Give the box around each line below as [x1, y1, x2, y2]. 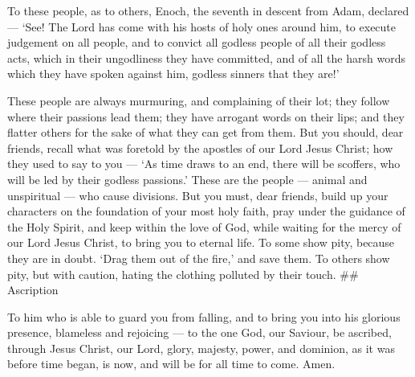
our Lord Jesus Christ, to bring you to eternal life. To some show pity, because [7, 234, 395, 251]
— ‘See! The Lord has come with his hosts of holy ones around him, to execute [7, 18, 397, 35]
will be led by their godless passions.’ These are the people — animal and [7, 170, 368, 187]
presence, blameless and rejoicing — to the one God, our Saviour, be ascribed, [7, 324, 392, 341]
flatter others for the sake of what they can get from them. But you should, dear [7, 124, 404, 141]
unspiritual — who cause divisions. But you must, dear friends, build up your [7, 186, 389, 203]
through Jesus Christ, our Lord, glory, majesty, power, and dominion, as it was [7, 339, 395, 356]
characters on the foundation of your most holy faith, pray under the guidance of [7, 203, 405, 219]
